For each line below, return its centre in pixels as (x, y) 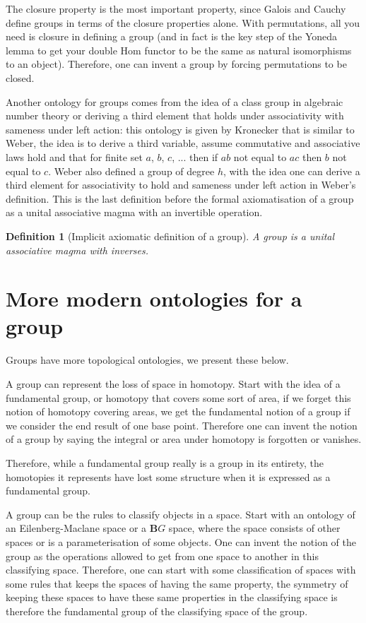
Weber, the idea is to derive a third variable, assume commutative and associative (183, 143)
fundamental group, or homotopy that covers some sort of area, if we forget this (178, 397)
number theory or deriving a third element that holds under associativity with (175, 115)
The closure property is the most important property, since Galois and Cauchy (176, 8)
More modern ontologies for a (154, 298)
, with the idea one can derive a (291, 171)
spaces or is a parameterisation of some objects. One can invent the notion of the (181, 541)
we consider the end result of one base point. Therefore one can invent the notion (182, 425)
